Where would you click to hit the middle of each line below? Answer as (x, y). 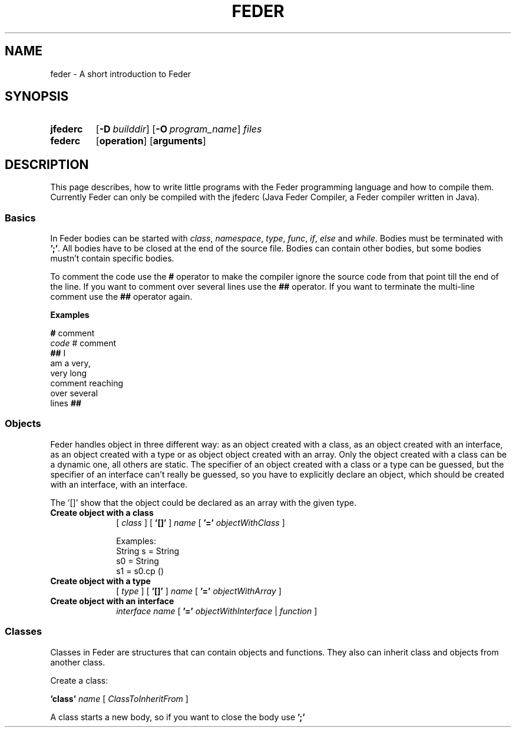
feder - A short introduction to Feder (121, 74)
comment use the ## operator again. (121, 297)
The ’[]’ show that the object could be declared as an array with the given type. (204, 502)
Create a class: (79, 680)
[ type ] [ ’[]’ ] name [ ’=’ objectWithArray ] (199, 591)
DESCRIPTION (47, 164)
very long (69, 373)
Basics (20, 218)
